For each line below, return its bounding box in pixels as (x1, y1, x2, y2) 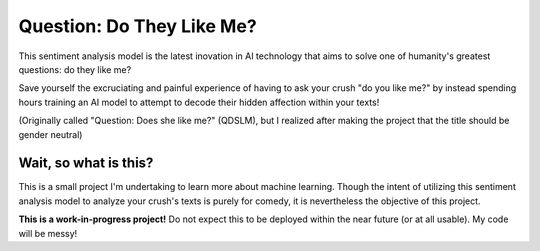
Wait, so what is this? (18, 155, 154, 172)
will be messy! (18, 227, 78, 239)
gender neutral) (18, 128, 83, 140)
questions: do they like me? (18, 63, 132, 75)
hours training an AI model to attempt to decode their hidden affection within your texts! (18, 96, 380, 108)
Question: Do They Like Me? (18, 15, 257, 37)
